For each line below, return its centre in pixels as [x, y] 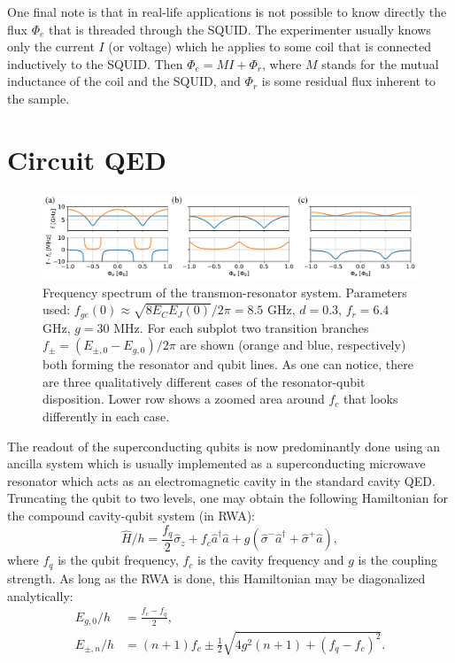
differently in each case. [106, 416]
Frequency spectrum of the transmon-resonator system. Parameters [225, 292]
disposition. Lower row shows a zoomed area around [184, 399]
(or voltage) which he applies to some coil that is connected [270, 46]
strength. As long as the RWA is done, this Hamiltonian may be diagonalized [216, 578]
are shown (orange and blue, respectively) [293, 345]
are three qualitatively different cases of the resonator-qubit [204, 381]
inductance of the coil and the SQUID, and [124, 81]
